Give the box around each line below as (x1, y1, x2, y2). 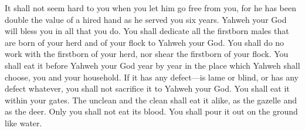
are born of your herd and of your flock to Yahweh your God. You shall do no (5, 36, 284, 48)
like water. (5, 116, 42, 129)
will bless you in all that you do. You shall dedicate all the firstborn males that (5, 25, 289, 37)
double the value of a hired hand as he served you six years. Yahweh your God (5, 13, 287, 25)
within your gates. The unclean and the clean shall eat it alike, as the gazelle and (5, 93, 297, 106)
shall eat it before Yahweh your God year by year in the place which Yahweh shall (5, 59, 300, 71)
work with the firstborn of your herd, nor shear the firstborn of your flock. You (5, 48, 289, 60)
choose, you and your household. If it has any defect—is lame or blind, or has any (5, 70, 299, 83)
